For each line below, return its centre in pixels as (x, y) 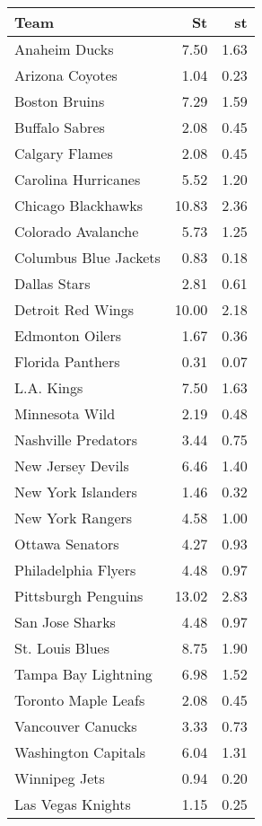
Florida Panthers (67, 361)
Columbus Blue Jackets (87, 257)
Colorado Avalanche (77, 231)
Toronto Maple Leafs (80, 700)
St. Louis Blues (62, 648)
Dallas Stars (52, 283)
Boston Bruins (60, 101)
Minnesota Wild (65, 413)
